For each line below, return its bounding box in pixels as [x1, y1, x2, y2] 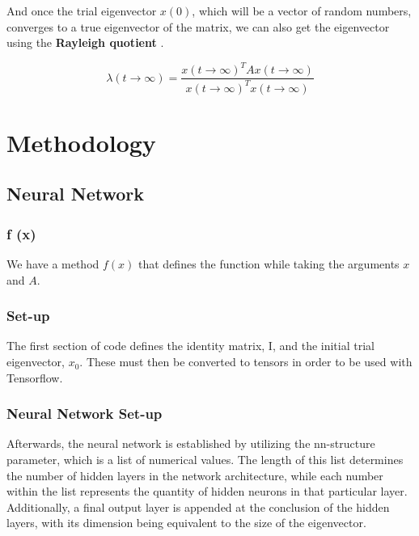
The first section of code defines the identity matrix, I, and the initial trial [6, 337, 375, 354]
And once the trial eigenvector [6, 2, 157, 19]
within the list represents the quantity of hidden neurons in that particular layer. [6, 483, 408, 500]
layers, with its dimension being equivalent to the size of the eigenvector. [6, 514, 366, 531]
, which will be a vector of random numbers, [192, 2, 412, 19]
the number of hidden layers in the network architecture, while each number [6, 466, 383, 483]
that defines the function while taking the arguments [138, 255, 400, 272]
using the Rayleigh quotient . [6, 34, 164, 51]
